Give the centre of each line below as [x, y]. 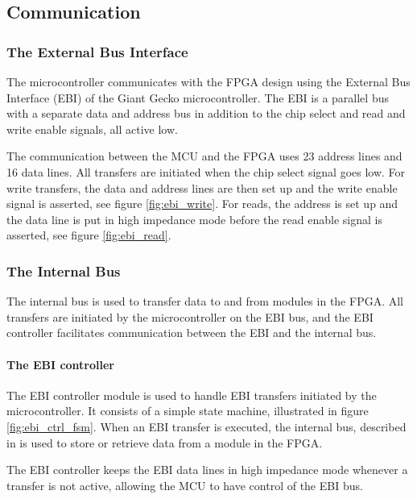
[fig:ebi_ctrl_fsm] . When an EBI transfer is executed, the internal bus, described [206, 426]
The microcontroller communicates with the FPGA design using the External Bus [208, 81]
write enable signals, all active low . [92, 129]
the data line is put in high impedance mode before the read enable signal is [194, 219]
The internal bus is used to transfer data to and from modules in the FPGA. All [205, 301]
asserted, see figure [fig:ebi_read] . [89, 235]
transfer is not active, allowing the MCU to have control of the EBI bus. [185, 485]
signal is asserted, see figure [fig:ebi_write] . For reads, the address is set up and [202, 204]
